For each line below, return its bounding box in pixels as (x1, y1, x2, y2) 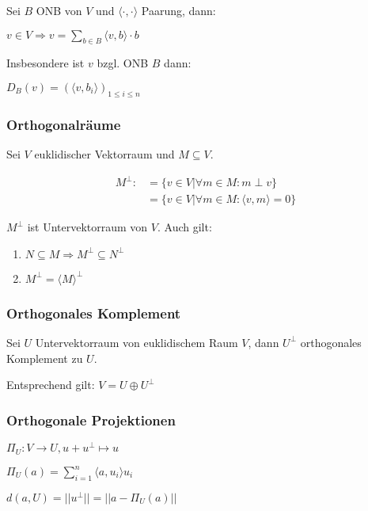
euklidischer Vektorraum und (34, 146, 175, 162)
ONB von (36, 2, 82, 18)
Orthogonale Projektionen (6, 410, 176, 429)
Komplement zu (6, 349, 83, 366)
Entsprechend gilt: (6, 376, 95, 393)
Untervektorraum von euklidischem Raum (35, 334, 238, 350)
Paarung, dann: (141, 2, 216, 18)
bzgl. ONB (97, 55, 149, 71)
